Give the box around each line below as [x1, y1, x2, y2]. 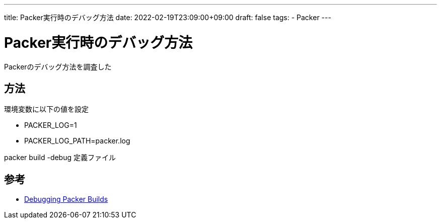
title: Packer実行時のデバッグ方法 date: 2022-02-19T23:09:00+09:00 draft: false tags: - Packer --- [4, 13, 331, 22]
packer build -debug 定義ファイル [4, 153, 116, 162]
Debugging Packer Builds [24, 195, 108, 204]
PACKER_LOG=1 [24, 121, 77, 130]
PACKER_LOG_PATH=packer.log [24, 136, 130, 145]
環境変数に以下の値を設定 [4, 105, 89, 114]
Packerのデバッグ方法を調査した [4, 62, 112, 71]
